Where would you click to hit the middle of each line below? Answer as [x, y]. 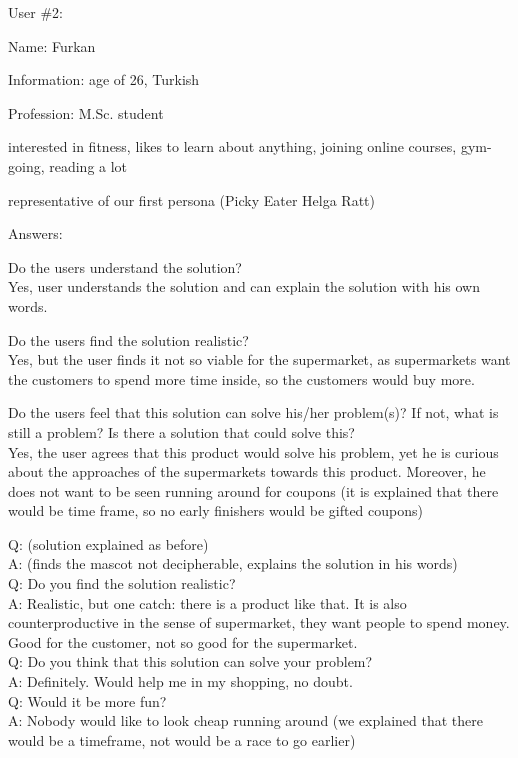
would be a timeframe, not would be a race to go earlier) [182, 739]
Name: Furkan [52, 45]
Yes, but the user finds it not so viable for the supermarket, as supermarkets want [259, 359]
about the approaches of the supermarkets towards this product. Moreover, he [247, 471]
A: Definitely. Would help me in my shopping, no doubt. [180, 681]
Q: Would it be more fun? [87, 700]
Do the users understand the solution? [125, 266]
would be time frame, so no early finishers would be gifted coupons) [215, 510]
